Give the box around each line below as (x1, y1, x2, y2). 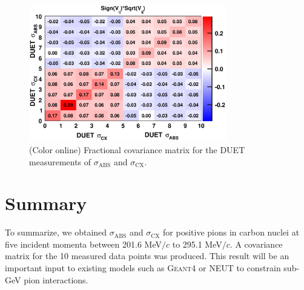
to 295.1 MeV (172, 237, 222, 250)
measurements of (29, 155, 91, 168)
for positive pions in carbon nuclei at (163, 226, 300, 239)
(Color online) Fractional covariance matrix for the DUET (29, 143, 245, 156)
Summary (5, 191, 87, 216)
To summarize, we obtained (5, 226, 107, 239)
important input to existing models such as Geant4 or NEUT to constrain (5, 262, 281, 274)
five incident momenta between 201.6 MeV (5, 237, 162, 250)
